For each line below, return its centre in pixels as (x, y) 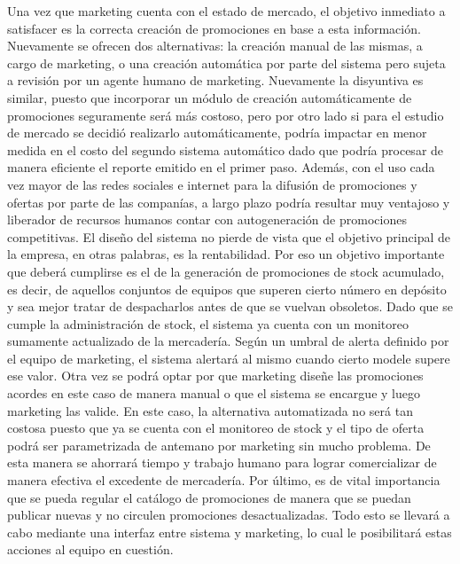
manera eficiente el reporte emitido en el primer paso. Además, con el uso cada (221, 167)
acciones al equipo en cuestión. (90, 549)
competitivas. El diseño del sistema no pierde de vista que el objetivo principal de (229, 236)
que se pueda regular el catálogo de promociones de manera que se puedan (209, 497)
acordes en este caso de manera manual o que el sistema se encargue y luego (214, 393)
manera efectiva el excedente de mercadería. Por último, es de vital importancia (224, 480)
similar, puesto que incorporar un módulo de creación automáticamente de (210, 97)
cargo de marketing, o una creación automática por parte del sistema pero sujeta (226, 63)
